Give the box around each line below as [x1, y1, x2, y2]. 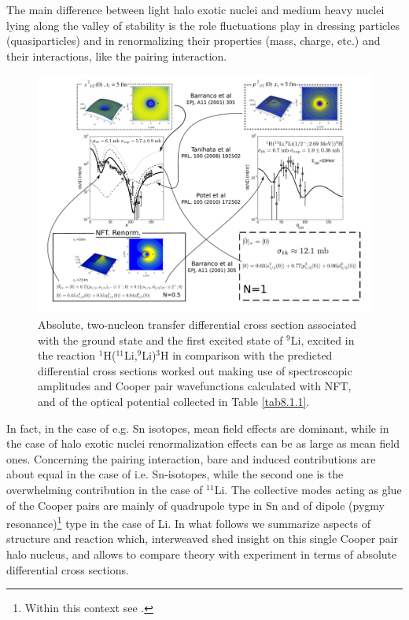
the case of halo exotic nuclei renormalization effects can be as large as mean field [6, 435, 400, 452]
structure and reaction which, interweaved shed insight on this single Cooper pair [6, 530, 399, 547]
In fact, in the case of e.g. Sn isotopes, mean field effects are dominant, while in [6, 419, 389, 436]
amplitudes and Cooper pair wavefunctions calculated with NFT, [38, 378, 352, 394]
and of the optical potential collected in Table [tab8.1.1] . [38, 393, 310, 410]
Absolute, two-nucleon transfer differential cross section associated [38, 316, 357, 333]
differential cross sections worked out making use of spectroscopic [38, 362, 352, 378]
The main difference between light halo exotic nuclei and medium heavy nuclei [6, 2, 385, 17]
